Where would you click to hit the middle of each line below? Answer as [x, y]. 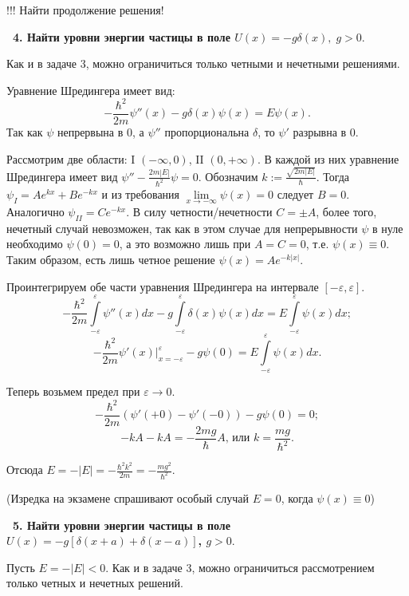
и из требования [141, 193]
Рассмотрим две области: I [71, 158]
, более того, [346, 211]
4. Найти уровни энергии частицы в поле [122, 36]
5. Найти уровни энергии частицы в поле [122, 525]
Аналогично [35, 211]
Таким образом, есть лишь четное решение [111, 259]
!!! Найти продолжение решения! [85, 10]
